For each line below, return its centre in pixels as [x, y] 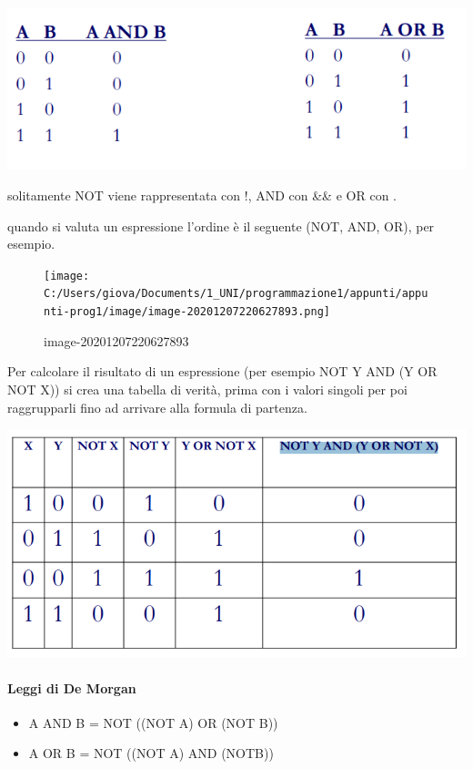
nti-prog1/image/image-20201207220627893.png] [187, 312]
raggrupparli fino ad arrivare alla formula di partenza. [157, 407]
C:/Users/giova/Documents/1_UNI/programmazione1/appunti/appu [236, 294]
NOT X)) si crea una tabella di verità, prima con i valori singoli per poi [207, 389]
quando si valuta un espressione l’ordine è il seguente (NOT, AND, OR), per [221, 226]
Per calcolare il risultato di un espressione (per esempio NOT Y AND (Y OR [222, 371]
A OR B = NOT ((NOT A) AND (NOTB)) [151, 753]
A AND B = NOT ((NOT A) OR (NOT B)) [153, 722]
